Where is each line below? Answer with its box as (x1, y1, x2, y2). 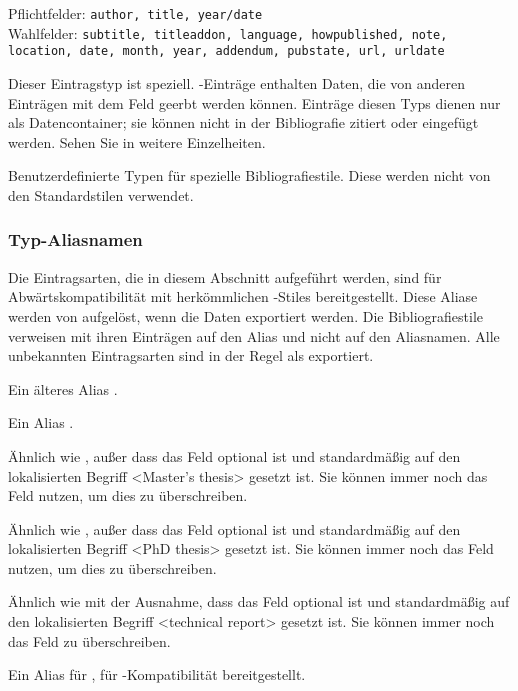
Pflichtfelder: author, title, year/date (8, 3, 263, 23)
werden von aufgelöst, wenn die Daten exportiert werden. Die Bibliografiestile (8, 305, 483, 326)
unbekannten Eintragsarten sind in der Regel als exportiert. (8, 345, 374, 366)
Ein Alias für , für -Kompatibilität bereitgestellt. (8, 664, 306, 685)
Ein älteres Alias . (8, 378, 118, 399)
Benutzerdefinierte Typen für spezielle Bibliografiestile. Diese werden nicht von (8, 165, 491, 186)
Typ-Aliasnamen (8, 227, 143, 252)
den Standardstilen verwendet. (8, 184, 194, 205)
